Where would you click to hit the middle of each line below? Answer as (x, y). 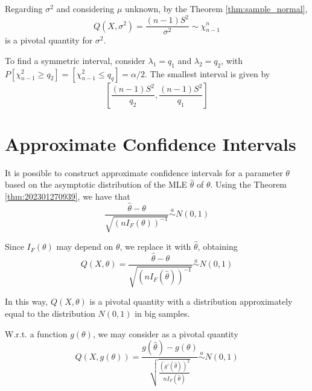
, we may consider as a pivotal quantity (165, 333)
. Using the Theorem (249, 184)
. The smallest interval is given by (208, 73)
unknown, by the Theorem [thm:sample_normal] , (216, 8)
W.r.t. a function (36, 333)
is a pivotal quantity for (49, 40)
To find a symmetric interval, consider (75, 60)
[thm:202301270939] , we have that (68, 196)
